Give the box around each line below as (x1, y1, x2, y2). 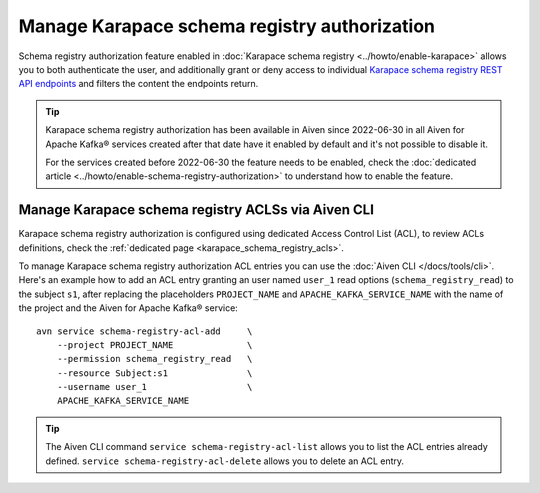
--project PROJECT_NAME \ (56, 339, 253, 350)
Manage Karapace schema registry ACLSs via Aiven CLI (18, 201, 375, 219)
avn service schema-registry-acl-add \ (36, 325, 253, 337)
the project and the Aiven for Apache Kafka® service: (18, 302, 239, 314)
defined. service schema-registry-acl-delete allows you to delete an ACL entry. (45, 455, 405, 467)
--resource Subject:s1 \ (56, 367, 253, 379)
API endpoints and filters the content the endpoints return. (18, 78, 259, 90)
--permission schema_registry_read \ (56, 353, 253, 365)
